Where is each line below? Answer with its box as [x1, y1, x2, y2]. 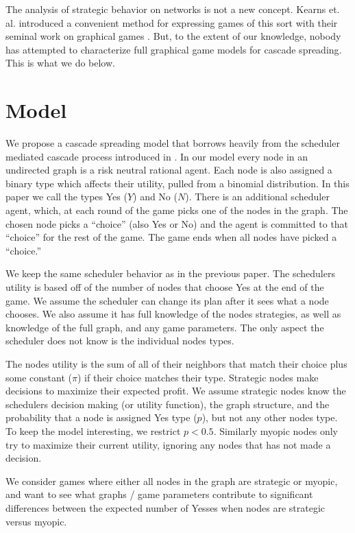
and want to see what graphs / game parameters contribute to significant [5, 487, 313, 501]
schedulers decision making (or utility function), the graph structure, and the [5, 396, 330, 411]
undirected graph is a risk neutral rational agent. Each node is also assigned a [5, 163, 332, 177]
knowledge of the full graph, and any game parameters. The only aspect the [5, 320, 324, 334]
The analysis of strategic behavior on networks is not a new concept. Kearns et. [5, 2, 340, 16]
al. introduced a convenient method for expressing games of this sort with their [5, 15, 338, 29]
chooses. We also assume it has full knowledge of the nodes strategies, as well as [5, 307, 341, 321]
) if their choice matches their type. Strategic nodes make [77, 370, 319, 384]
